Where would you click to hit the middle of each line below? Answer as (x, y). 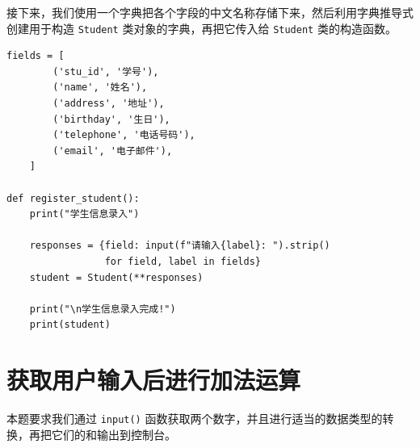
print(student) (70, 325)
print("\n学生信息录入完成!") (103, 309)
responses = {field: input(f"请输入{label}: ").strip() (180, 246)
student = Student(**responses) (116, 277)
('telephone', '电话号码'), (124, 135)
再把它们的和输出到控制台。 (102, 434)
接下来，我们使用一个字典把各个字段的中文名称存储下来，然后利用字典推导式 (210, 12)
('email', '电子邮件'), (113, 151)
